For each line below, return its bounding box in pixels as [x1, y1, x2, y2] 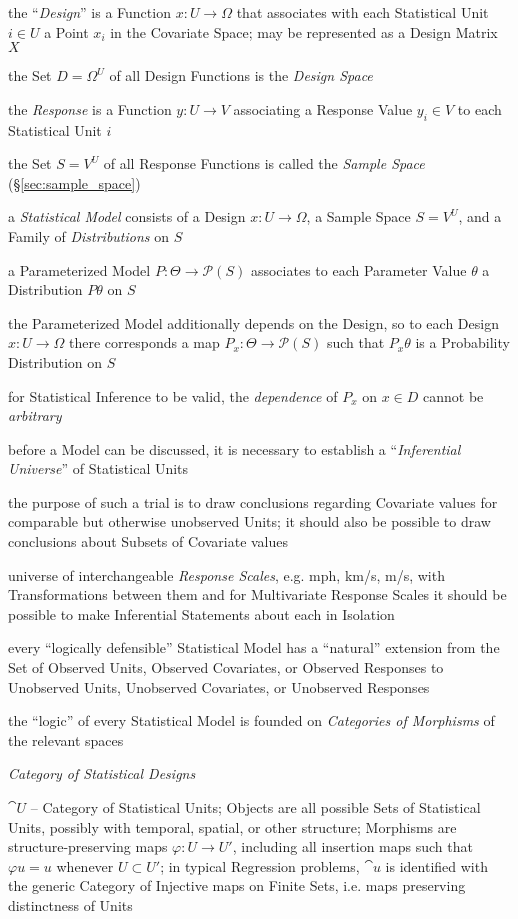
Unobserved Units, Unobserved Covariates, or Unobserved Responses [8, 676, 430, 697]
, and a [458, 206, 502, 227]
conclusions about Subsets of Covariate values [8, 531, 289, 552]
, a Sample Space [306, 206, 411, 227]
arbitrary [8, 405, 62, 426]
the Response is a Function [8, 98, 172, 119]
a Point [44, 21, 89, 42]
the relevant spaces [8, 729, 124, 750]
